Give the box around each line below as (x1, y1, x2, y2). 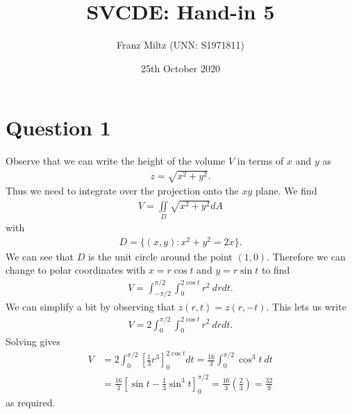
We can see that (6, 249, 74, 263)
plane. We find (255, 183, 317, 198)
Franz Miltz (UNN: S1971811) (117, 38, 244, 52)
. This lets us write (266, 299, 346, 314)
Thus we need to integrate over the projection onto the (6, 183, 239, 198)
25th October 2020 (141, 60, 220, 75)
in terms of (237, 154, 284, 168)
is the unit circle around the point (87, 249, 233, 263)
